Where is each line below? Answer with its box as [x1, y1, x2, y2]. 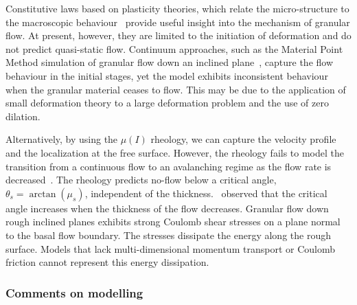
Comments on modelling [5, 284, 143, 301]
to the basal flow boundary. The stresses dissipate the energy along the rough [5, 227, 331, 242]
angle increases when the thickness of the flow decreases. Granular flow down [5, 201, 329, 215]
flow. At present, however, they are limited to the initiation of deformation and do [5, 28, 352, 43]
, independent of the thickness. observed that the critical [84, 185, 327, 200]
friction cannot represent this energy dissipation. [5, 255, 209, 269]
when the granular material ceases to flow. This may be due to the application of [5, 82, 346, 96]
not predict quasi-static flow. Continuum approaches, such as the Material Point [5, 41, 343, 56]
